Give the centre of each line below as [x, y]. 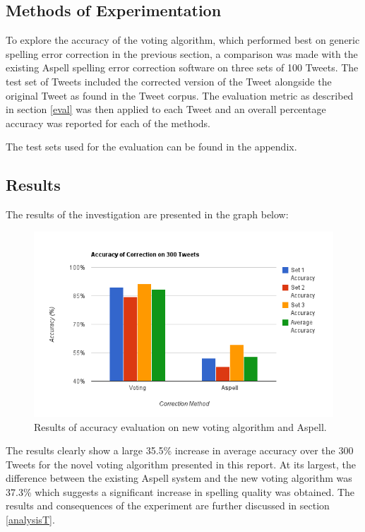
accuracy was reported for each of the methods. [108, 123]
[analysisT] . [30, 520]
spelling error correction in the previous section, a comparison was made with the [182, 53]
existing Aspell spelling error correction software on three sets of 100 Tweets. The [182, 67]
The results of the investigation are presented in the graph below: [147, 214]
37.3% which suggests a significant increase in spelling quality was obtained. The [180, 491]
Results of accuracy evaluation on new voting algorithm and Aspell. [180, 426]
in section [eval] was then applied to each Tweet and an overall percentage [166, 109]
